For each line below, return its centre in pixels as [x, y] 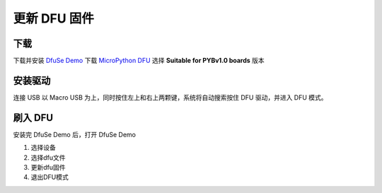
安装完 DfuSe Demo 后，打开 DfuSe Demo [74, 134]
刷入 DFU [33, 118]
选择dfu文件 [48, 157]
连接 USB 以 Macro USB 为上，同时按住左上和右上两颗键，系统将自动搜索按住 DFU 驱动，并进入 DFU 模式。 [170, 97]
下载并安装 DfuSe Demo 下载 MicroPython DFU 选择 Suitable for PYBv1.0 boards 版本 [139, 61]
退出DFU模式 [50, 177]
